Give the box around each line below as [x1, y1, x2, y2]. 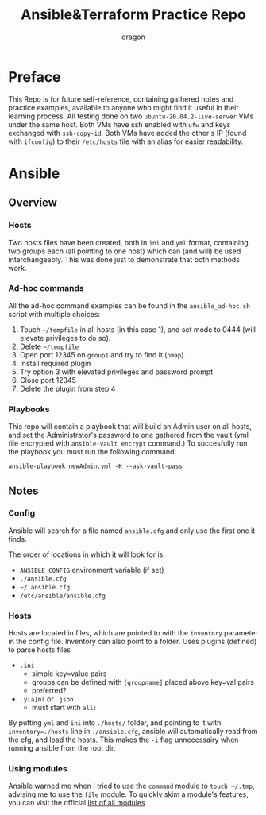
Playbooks [8, 404, 50, 415]
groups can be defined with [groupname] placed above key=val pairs [31, 678, 254, 687]
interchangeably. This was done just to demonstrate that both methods [8, 254, 241, 264]
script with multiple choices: [8, 309, 101, 319]
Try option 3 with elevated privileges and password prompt [19, 367, 214, 377]
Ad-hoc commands [8, 283, 85, 294]
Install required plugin [19, 358, 91, 368]
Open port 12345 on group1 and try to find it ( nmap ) [19, 350, 184, 359]
